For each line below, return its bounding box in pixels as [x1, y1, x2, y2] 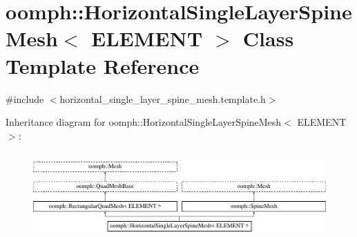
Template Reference [6, 51, 200, 79]
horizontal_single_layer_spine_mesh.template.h [59, 91, 266, 106]
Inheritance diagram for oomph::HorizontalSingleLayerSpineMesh [6, 115, 282, 129]
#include [6, 91, 44, 106]
